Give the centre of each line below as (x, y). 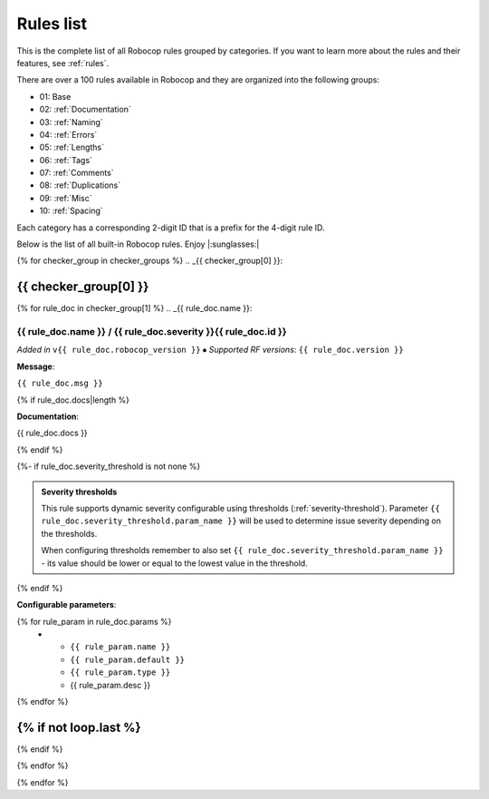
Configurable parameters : (67, 605)
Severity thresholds (79, 492)
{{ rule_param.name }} (120, 647)
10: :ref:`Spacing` (71, 211)
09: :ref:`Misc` (66, 198)
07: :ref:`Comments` (77, 173)
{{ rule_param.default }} (128, 659)
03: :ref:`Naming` (71, 122)
